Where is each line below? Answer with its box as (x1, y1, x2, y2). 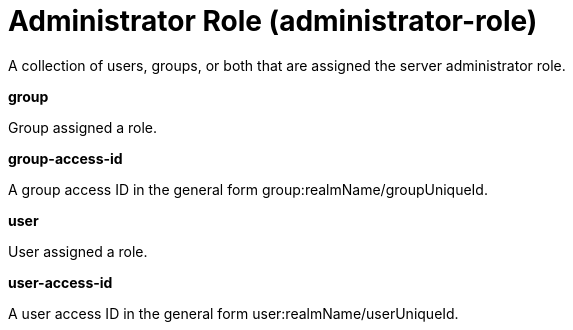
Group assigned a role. (8, 118, 158, 136)
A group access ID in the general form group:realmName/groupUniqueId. (8, 180, 488, 198)
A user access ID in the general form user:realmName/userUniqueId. (8, 304, 459, 322)
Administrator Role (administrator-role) (8, 4, 538, 38)
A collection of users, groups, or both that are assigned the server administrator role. (8, 56, 566, 74)
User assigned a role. (8, 242, 148, 260)
